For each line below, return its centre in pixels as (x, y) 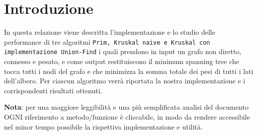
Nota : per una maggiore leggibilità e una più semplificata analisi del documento (126, 107)
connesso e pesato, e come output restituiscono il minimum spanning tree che (122, 61)
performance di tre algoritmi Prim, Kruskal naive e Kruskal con (107, 41)
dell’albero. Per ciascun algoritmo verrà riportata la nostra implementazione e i (125, 81)
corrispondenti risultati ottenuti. (53, 90)
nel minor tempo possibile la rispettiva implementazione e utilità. (103, 126)
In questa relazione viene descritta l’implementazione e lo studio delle (110, 32)
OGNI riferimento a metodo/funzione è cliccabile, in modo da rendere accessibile (127, 117)
